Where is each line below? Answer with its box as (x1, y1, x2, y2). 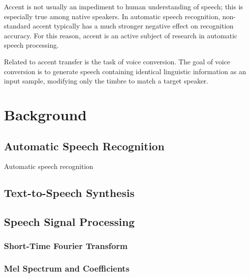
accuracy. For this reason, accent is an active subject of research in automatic (4, 30, 238, 40)
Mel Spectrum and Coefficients (4, 262, 129, 275)
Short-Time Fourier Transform (4, 240, 128, 252)
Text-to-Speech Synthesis (4, 185, 135, 200)
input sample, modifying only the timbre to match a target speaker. (4, 76, 209, 86)
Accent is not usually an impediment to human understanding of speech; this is (4, 1, 243, 11)
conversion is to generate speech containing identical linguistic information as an (4, 66, 247, 76)
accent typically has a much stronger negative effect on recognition (32, 21, 234, 31)
